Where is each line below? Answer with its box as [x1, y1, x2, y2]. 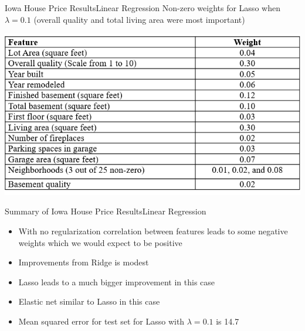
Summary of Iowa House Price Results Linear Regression [5, 205, 206, 217]
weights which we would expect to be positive [18, 236, 182, 248]
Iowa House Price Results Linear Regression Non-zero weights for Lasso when [5, 2, 280, 13]
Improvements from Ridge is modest [18, 256, 149, 268]
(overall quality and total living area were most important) [33, 13, 245, 25]
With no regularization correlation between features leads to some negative [18, 224, 288, 237]
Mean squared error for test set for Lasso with [18, 315, 185, 327]
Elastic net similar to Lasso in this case [18, 295, 160, 308]
